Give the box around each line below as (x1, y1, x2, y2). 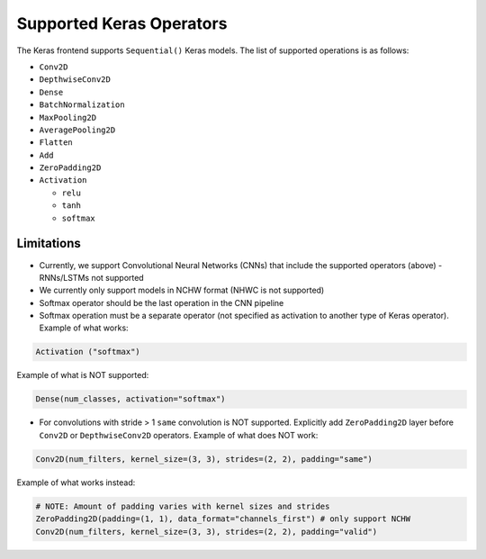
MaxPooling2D (39, 113, 97, 122)
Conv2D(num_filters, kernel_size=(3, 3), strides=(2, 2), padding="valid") (35, 527, 378, 536)
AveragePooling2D (39, 124, 116, 135)
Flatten (39, 138, 74, 148)
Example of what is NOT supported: (16, 370, 149, 381)
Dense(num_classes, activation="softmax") (35, 394, 226, 404)
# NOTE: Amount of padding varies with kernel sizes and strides (35, 500, 330, 511)
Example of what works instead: (16, 477, 136, 488)
